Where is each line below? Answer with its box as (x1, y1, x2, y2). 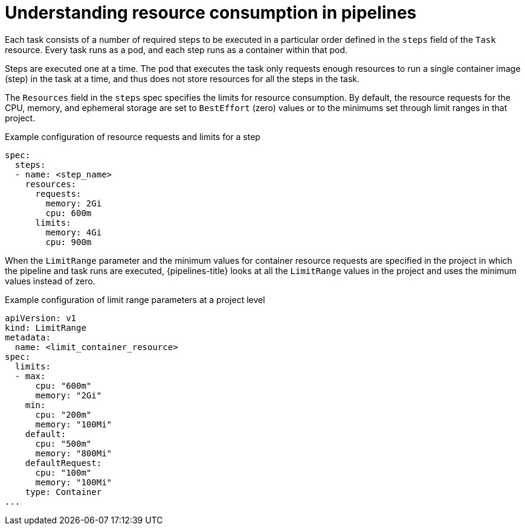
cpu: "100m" (35, 467, 92, 477)
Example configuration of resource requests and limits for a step (5, 131, 260, 142)
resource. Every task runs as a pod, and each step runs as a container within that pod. (5, 44, 348, 55)
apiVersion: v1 (5, 313, 77, 323)
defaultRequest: (25, 458, 102, 468)
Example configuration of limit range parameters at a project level (5, 294, 265, 305)
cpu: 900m (45, 237, 92, 247)
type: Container (25, 487, 102, 497)
